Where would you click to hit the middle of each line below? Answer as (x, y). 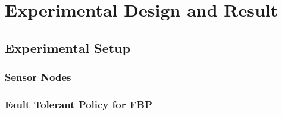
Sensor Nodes (38, 77)
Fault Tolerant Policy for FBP (79, 104)
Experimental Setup (68, 47)
